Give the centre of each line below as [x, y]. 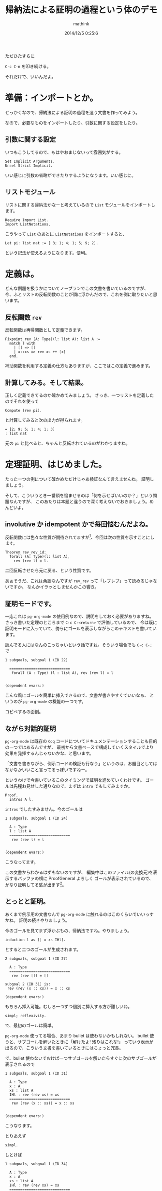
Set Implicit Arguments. [30, 161]
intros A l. [22, 800]
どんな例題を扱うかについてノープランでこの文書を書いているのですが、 [77, 288]
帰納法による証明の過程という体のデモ [81, 10]
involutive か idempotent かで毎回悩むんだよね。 [78, 525]
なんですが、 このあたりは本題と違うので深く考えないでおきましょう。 [79, 501]
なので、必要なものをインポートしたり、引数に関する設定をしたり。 [73, 122]
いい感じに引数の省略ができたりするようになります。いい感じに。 [71, 175]
